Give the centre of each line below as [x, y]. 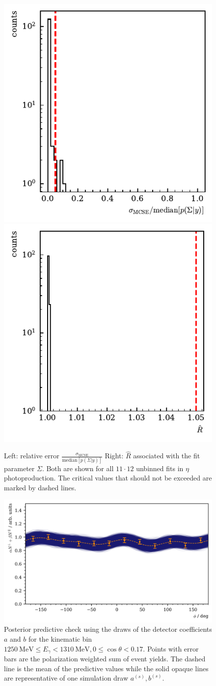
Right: [114, 456]
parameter [19, 468]
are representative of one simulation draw [66, 678]
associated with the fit [167, 456]
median [70, 460]
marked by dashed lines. [40, 487]
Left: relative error [32, 456]
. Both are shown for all [78, 468]
